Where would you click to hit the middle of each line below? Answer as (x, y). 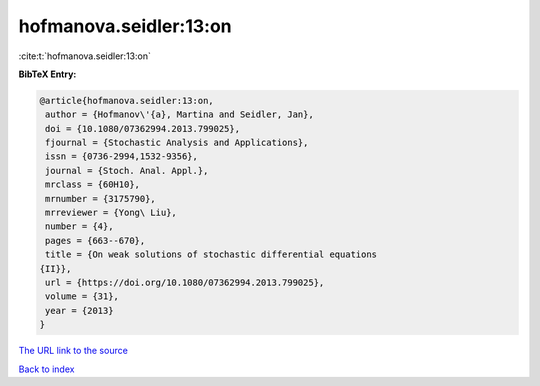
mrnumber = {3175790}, (101, 198)
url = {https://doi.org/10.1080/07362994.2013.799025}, (185, 282)
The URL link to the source (73, 351)
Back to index (46, 369)
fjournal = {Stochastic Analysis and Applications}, (177, 143)
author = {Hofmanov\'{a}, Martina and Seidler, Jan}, (179, 114)
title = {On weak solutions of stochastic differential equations (211, 254)
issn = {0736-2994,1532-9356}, (122, 156)
